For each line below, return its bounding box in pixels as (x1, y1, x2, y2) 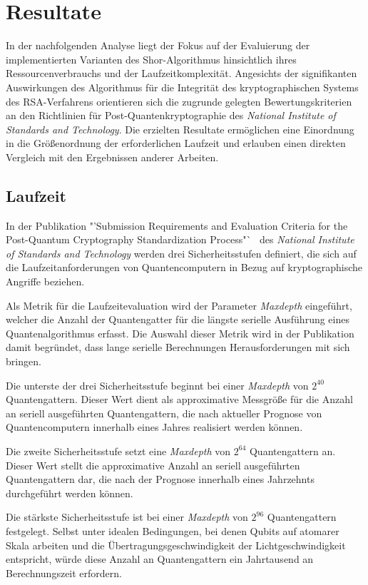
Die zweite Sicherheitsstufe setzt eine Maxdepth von (6, 443, 231, 458)
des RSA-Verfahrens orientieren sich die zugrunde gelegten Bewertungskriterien (6, 93, 352, 108)
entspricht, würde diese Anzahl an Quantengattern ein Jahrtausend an (6, 551, 314, 566)
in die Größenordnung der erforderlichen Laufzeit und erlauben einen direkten (6, 136, 346, 151)
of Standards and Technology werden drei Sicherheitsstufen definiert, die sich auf (6, 245, 357, 260)
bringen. (6, 354, 41, 369)
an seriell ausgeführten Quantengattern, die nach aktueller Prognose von (6, 405, 322, 420)
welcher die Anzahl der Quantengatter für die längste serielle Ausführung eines (6, 312, 349, 327)
